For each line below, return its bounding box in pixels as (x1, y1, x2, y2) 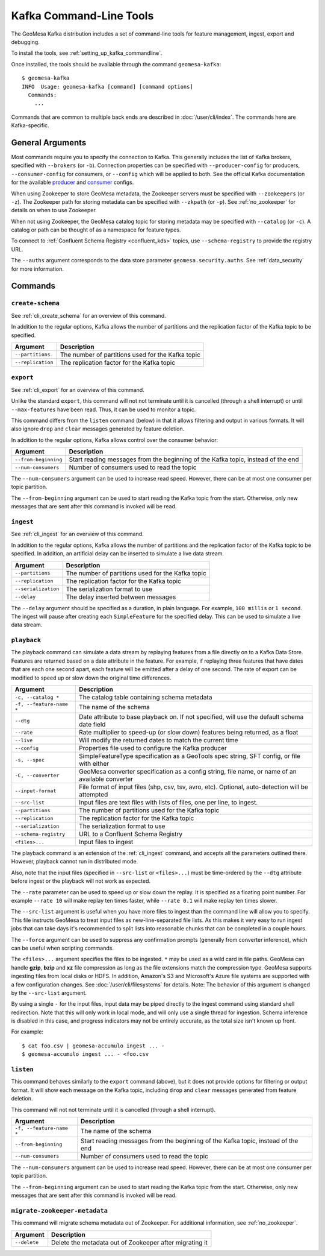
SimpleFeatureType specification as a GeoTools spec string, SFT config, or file (79, 752, 301, 760)
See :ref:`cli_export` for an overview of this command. (11, 386, 144, 393)
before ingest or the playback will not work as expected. (11, 877, 150, 885)
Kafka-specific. (11, 122, 49, 129)
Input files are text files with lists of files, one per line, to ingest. (79, 798, 258, 807)
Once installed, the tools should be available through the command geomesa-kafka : (11, 60, 221, 68)
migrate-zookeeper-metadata (11, 1207, 108, 1214)
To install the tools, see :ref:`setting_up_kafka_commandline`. (11, 49, 162, 57)
